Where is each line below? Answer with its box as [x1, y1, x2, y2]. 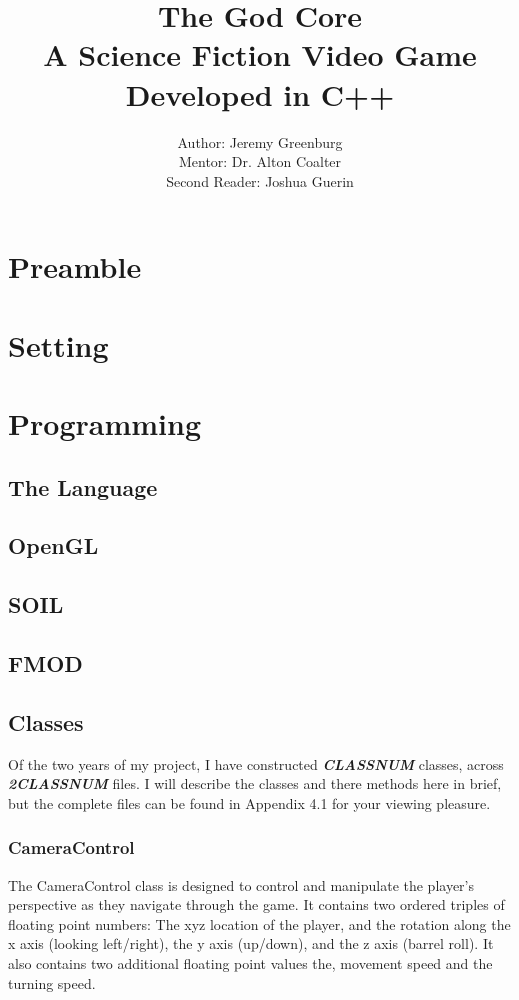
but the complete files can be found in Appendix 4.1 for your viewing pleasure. [8, 792, 491, 813]
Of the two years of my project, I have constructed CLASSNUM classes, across [8, 753, 504, 774]
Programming [8, 403, 201, 444]
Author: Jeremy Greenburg [177, 131, 343, 152]
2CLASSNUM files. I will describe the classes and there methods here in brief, [8, 773, 502, 794]
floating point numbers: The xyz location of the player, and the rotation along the [8, 913, 511, 934]
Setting [8, 324, 109, 365]
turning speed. [8, 972, 96, 993]
